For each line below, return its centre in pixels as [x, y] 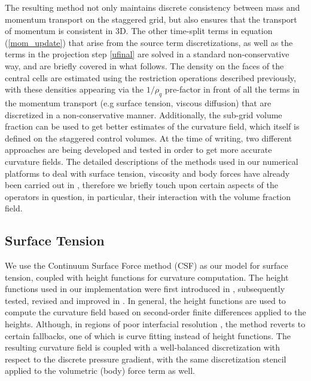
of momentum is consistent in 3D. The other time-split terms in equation [139, 31]
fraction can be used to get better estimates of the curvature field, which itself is [152, 126]
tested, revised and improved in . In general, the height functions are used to [145, 300]
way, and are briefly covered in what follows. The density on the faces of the [144, 65]
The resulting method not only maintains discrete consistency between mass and [153, 7]
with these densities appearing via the [74, 89]
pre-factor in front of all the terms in [232, 89]
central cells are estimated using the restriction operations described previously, [150, 77]
